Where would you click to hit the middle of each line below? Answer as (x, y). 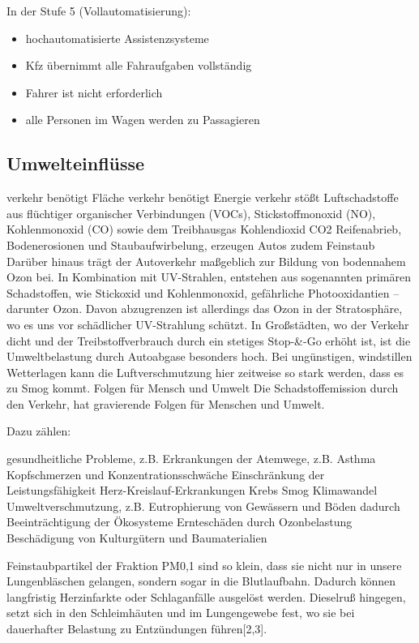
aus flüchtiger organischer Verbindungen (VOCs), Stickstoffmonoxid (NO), (191, 213)
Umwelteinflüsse (76, 163)
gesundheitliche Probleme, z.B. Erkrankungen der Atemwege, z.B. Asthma (191, 459)
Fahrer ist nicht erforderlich (94, 92)
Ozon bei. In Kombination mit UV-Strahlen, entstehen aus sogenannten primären (209, 277)
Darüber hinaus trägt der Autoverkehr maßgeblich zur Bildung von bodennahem (206, 261)
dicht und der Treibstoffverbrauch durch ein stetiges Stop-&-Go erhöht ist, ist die (209, 340)
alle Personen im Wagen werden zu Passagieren (143, 120)
